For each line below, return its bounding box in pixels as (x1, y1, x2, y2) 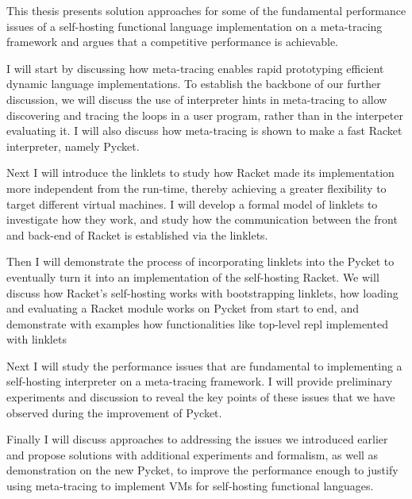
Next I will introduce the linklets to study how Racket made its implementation (6, 164, 395, 181)
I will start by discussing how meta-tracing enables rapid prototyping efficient (6, 59, 384, 76)
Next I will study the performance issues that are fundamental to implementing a (6, 357, 402, 374)
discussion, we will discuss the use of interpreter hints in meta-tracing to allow (6, 90, 387, 107)
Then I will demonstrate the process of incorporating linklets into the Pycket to (6, 253, 395, 270)
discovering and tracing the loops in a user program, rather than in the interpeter (6, 106, 403, 123)
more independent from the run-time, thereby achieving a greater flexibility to (6, 179, 387, 196)
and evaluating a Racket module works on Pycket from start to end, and (6, 300, 359, 317)
